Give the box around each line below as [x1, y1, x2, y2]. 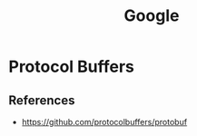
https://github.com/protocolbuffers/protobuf [21, 117, 188, 127]
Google [123, 5, 180, 26]
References [8, 92, 75, 108]
